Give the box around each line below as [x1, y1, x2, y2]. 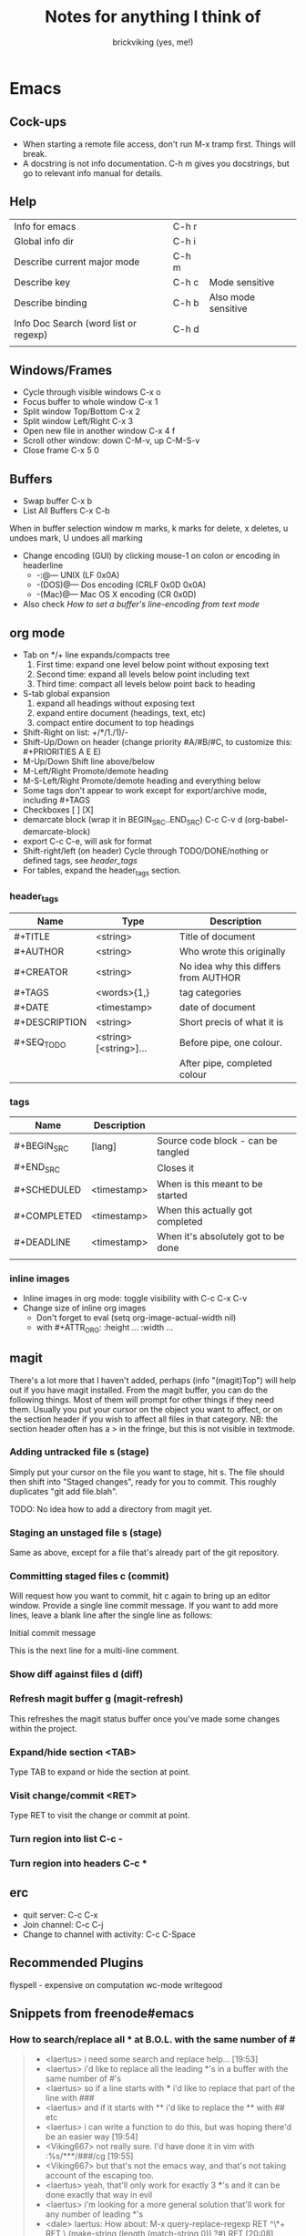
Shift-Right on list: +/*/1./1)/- [22, 727, 129, 738]
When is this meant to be [157, 1177, 263, 1190]
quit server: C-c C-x [22, 1909, 98, 1920]
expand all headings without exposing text [36, 698, 196, 709]
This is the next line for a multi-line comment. [9, 1645, 179, 1656]
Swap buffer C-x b [22, 495, 93, 507]
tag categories [178, 987, 241, 999]
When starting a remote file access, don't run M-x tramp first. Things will [22, 139, 296, 150]
